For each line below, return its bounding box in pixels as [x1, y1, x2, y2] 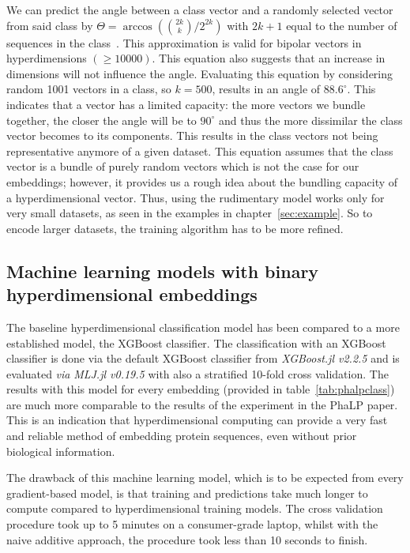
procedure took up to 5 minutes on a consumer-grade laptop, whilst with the [6, 516, 378, 532]
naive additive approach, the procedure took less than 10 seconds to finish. [6, 531, 368, 547]
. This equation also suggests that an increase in [152, 50, 386, 66]
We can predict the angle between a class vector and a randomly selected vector [6, 2, 393, 17]
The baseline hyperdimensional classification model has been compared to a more [6, 318, 400, 335]
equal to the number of [286, 17, 397, 33]
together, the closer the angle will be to [6, 111, 197, 128]
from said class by [6, 17, 93, 33]
